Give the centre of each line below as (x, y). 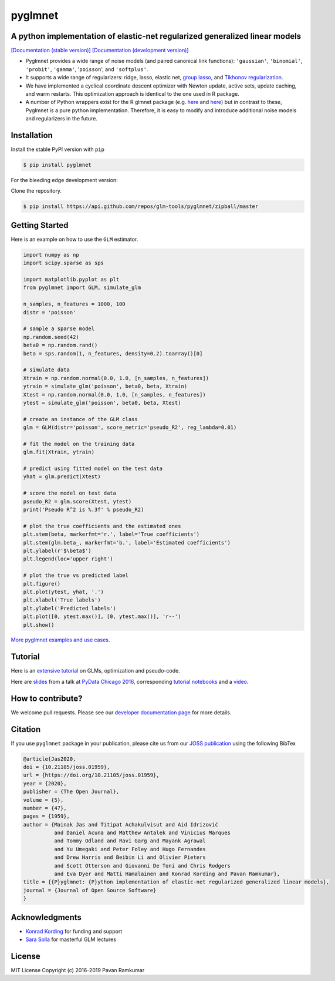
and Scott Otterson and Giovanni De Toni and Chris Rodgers (142, 866)
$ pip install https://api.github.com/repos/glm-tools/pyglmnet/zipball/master (141, 206)
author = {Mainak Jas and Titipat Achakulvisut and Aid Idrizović (121, 824)
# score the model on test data (70, 493)
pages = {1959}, (47, 816)
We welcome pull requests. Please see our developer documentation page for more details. (121, 712)
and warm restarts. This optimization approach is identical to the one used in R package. (133, 94)
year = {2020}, (45, 783)
